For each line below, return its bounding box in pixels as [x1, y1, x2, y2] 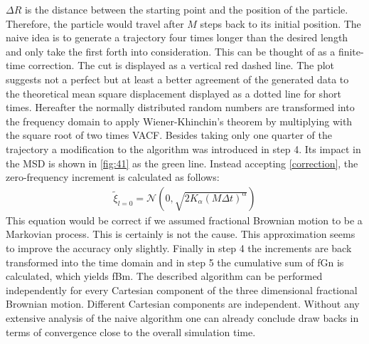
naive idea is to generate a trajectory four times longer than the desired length [6, 30, 348, 45]
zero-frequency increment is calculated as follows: [6, 170, 220, 184]
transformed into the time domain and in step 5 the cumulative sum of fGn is [6, 254, 344, 269]
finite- [338, 43, 364, 58]
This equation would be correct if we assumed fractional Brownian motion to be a [6, 212, 363, 227]
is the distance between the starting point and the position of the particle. [24, 2, 348, 16]
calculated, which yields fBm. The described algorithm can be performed [6, 269, 323, 283]
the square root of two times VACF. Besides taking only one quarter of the [6, 127, 332, 142]
